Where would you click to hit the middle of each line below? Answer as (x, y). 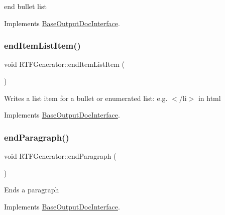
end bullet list (25, 6)
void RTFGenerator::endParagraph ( (60, 156)
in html (209, 98)
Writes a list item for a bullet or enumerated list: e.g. (86, 98)
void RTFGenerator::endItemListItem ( (65, 64)
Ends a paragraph (32, 190)
